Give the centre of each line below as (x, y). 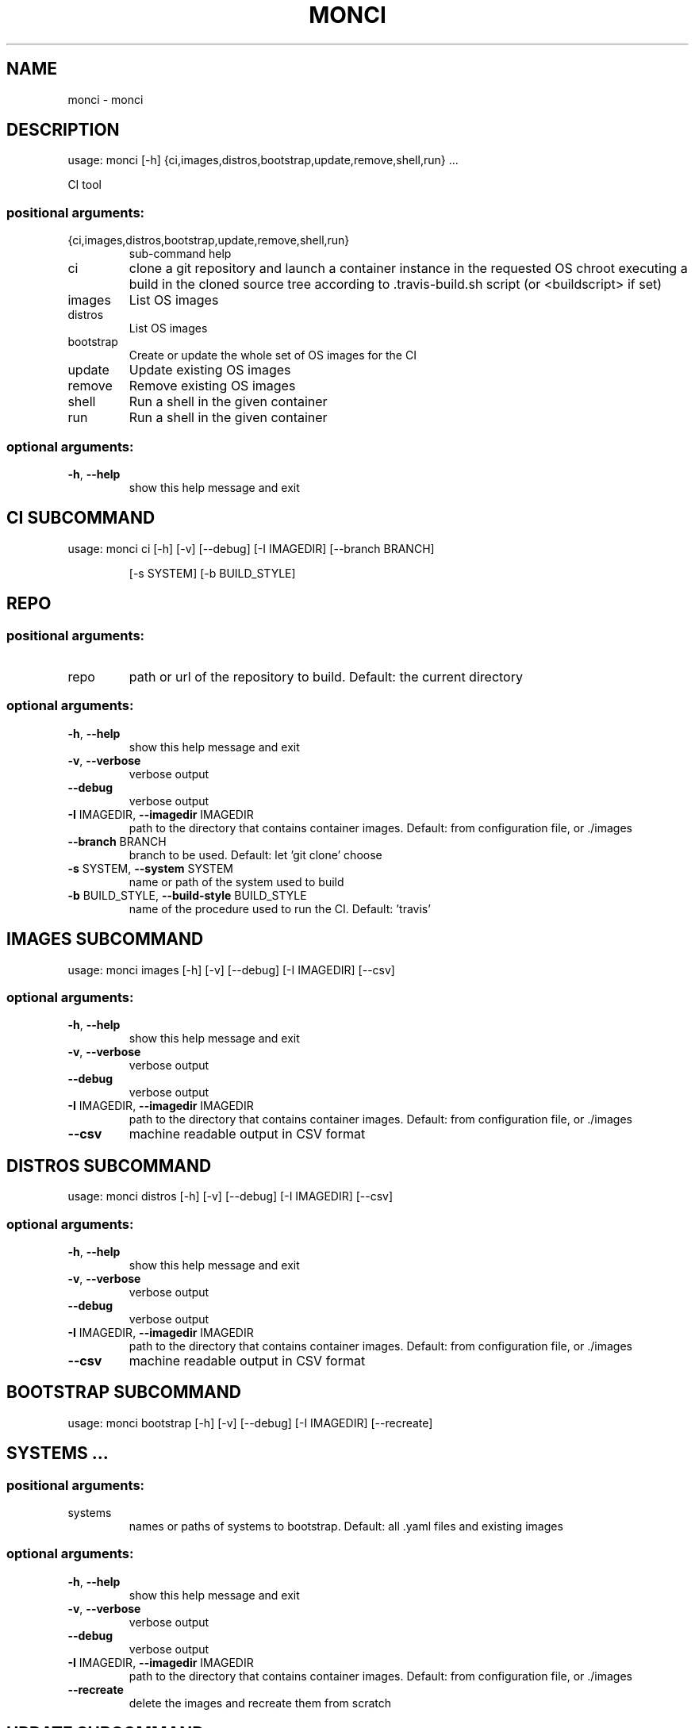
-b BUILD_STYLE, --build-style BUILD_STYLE (187, 895)
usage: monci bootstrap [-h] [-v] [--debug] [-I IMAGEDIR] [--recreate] (250, 1423)
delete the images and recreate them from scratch (260, 1703)
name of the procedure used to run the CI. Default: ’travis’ (280, 908)
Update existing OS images (210, 370)
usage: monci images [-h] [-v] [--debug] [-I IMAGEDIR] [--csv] (231, 970)
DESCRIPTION (63, 130)
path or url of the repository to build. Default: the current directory (326, 677)
